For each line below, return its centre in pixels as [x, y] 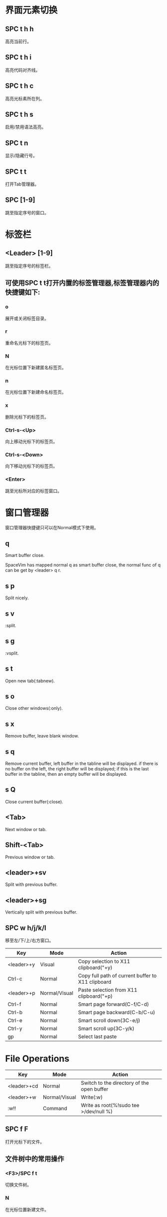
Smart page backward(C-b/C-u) [117, 1012]
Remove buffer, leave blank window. [42, 736]
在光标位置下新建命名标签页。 [36, 392]
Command [55, 1108]
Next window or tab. [26, 829]
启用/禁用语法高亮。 [26, 127]
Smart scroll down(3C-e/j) [109, 1020]
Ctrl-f [14, 1004]
